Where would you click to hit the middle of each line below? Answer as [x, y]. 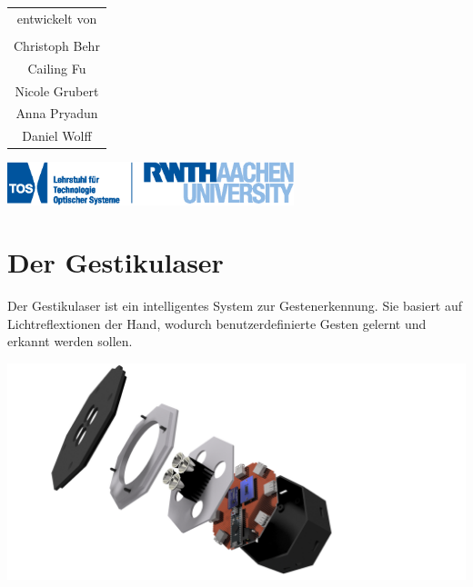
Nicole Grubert [57, 90]
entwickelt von [57, 18]
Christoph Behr [57, 45]
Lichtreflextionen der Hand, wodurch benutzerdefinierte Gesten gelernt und [217, 323]
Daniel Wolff [57, 136]
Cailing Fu [57, 68]
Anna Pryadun [57, 113]
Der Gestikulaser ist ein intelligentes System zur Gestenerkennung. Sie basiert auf [235, 306]
